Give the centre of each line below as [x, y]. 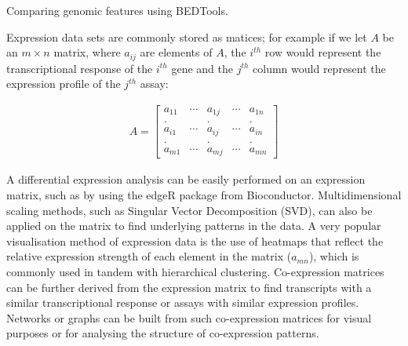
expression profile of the [64, 84]
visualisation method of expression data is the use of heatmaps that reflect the [195, 240]
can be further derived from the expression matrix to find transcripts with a [189, 287]
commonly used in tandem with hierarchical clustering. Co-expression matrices [195, 271]
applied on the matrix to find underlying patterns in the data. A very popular [194, 226]
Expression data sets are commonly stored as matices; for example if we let [187, 36]
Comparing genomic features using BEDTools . [117, 10]
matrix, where [87, 52]
